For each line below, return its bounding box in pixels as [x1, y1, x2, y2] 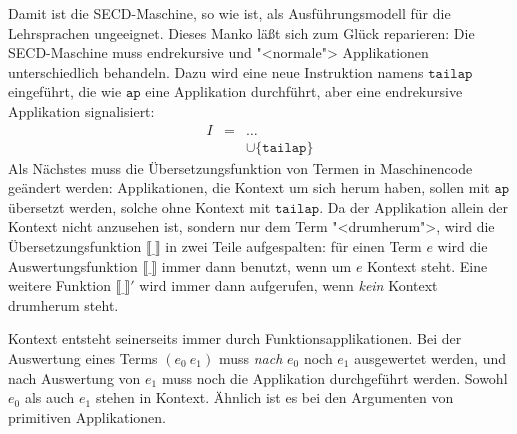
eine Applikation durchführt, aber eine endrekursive [145, 81, 463, 102]
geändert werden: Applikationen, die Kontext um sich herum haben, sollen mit [8, 177, 490, 198]
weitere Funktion [8, 275, 111, 296]
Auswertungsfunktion [8, 255, 138, 276]
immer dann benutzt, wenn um [161, 255, 352, 276]
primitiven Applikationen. [8, 406, 166, 427]
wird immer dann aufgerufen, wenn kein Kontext [139, 275, 438, 296]
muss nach [218, 347, 283, 368]
